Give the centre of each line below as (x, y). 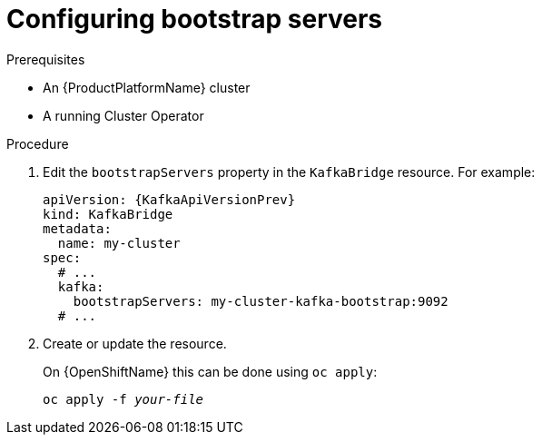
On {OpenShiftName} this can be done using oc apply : (210, 371)
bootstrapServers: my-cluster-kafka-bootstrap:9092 (261, 301)
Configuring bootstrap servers (195, 19)
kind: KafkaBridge (108, 214)
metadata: (77, 228)
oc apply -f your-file (123, 399)
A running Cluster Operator (123, 115)
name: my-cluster (119, 243)
